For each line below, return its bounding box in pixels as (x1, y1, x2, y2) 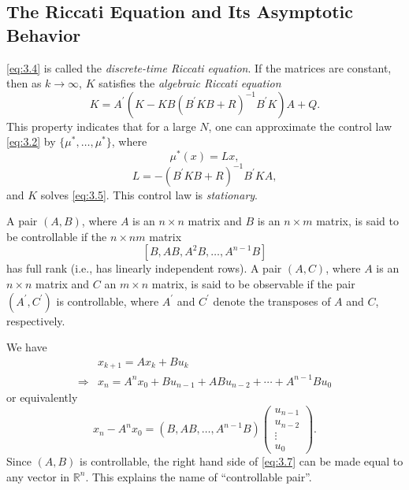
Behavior (6, 22, 81, 46)
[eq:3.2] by (6, 133, 56, 150)
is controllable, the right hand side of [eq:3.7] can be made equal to (80, 453, 403, 470)
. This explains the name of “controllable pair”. (85, 468, 312, 484)
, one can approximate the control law (208, 117, 392, 134)
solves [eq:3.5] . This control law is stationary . (40, 186, 258, 202)
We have (6, 339, 47, 355)
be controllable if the (6, 228, 107, 244)
